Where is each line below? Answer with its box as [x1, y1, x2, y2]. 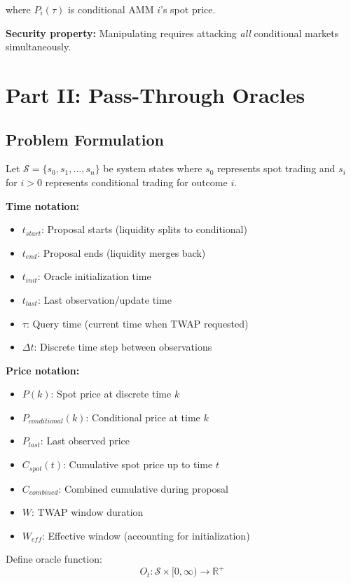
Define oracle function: [6, 552, 102, 566]
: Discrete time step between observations [34, 339, 212, 354]
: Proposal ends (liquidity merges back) [37, 245, 206, 260]
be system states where [103, 161, 202, 176]
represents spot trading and [217, 161, 336, 176]
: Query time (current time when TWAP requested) [26, 316, 249, 330]
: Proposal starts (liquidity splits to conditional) [41, 222, 247, 237]
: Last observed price [40, 433, 130, 448]
